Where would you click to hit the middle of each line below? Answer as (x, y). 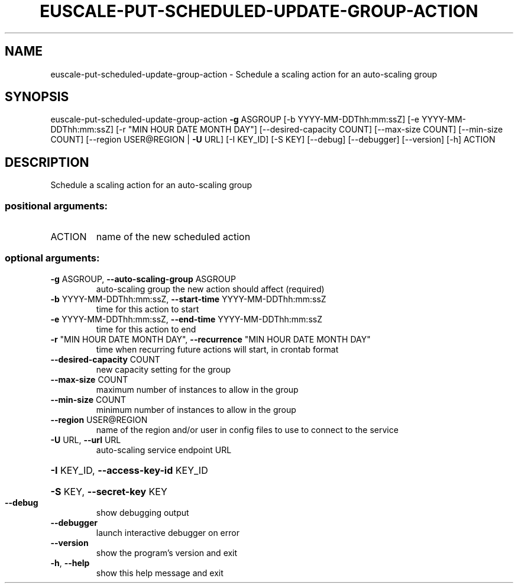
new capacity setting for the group (164, 369)
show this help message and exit (160, 573)
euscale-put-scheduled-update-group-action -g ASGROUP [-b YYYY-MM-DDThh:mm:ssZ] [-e (235, 119)
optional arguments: (52, 258)
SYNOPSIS (37, 97)
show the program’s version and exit (167, 553)
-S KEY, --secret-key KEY (109, 491)
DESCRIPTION (47, 162)
